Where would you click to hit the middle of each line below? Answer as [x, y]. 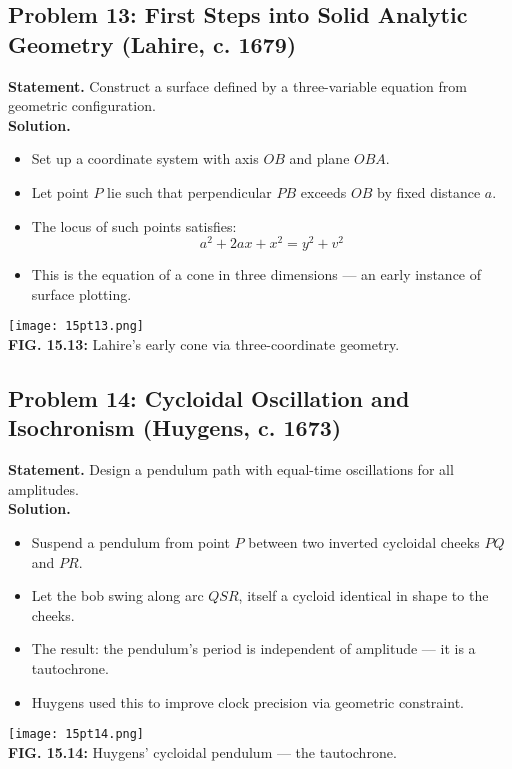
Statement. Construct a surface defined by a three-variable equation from [237, 85]
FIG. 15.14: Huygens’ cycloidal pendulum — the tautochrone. [202, 751]
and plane [319, 158]
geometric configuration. [82, 105]
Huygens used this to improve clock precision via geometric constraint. [247, 701]
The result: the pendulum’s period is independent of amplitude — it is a [253, 648]
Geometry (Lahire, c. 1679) [152, 43]
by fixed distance [428, 191]
